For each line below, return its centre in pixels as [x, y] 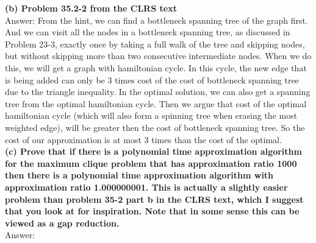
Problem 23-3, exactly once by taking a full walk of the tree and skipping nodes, [155, 44]
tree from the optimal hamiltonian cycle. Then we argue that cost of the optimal [156, 103]
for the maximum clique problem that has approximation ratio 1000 [151, 163]
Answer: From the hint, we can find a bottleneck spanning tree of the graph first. [156, 20]
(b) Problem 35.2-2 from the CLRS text [91, 8]
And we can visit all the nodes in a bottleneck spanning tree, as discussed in [148, 32]
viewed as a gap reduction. [62, 223]
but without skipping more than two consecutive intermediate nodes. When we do [158, 56]
